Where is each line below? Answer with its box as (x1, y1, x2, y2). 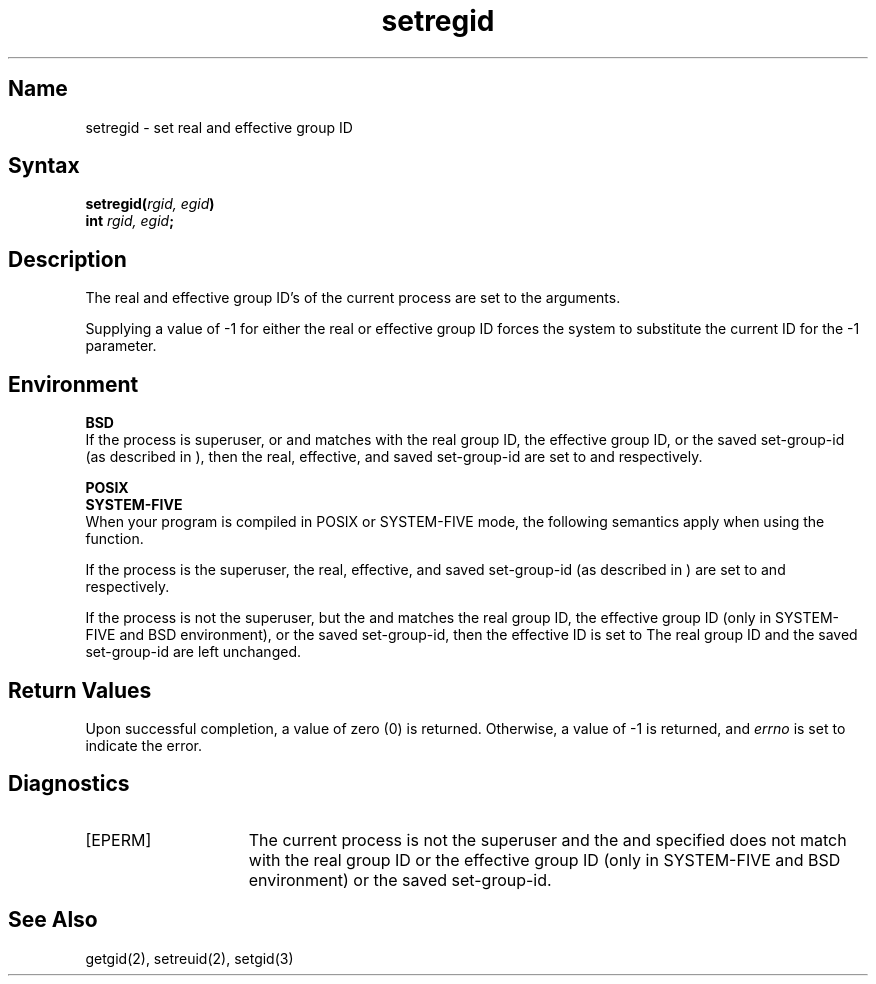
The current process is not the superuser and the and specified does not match (248, 829, 847, 850)
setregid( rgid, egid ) (85, 195, 215, 213)
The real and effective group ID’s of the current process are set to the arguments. (85, 289, 621, 307)
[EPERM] (85, 829, 152, 850)
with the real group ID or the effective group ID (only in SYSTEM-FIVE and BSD (248, 849, 841, 870)
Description (8, 246, 127, 272)
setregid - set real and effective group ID (85, 118, 353, 136)
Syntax (8, 153, 80, 179)
